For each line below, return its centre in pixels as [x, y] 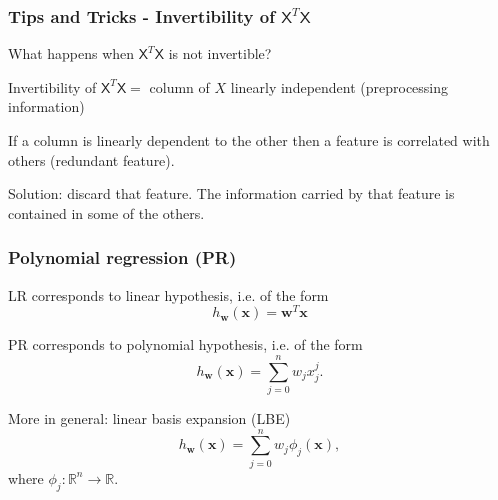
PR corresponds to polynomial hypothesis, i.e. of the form [185, 344]
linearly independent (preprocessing [339, 86]
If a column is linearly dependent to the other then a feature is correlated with [249, 140]
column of [179, 86]
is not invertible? [220, 53]
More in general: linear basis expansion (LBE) [149, 417]
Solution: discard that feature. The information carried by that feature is [231, 193]
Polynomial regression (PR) [122, 257]
